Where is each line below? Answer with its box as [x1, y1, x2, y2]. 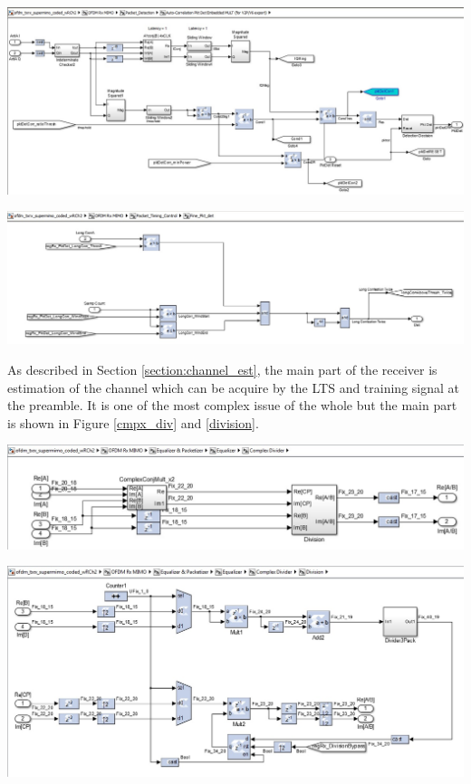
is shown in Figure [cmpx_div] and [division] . [7, 413, 259, 432]
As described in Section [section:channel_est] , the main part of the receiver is [7, 360, 437, 379]
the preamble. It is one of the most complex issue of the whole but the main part [7, 396, 457, 415]
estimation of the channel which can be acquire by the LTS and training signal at [7, 378, 459, 397]
